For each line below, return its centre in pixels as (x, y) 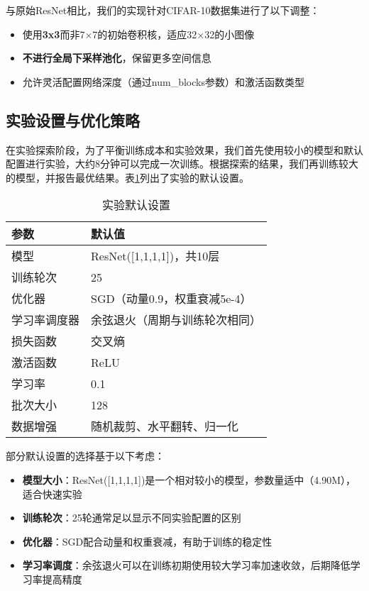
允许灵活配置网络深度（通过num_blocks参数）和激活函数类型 (163, 81)
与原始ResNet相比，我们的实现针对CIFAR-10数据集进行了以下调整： (163, 10)
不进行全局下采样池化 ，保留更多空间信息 (117, 58)
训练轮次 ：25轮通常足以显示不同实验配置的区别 (132, 518)
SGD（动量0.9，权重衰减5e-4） (171, 299)
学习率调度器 (46, 320)
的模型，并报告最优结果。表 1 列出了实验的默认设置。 (127, 177)
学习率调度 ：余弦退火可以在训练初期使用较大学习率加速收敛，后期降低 (186, 565)
